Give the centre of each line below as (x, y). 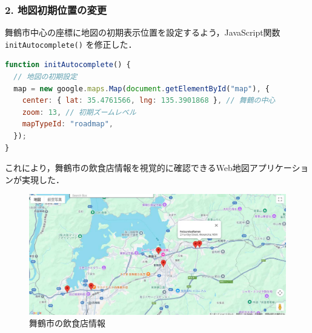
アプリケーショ (279, 168)
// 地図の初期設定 (45, 77)
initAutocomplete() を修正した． (71, 44)
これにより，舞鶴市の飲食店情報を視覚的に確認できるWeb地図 (127, 168)
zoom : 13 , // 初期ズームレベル (79, 112)
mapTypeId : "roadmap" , (68, 124)
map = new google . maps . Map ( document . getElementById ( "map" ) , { (141, 89)
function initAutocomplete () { (68, 65)
